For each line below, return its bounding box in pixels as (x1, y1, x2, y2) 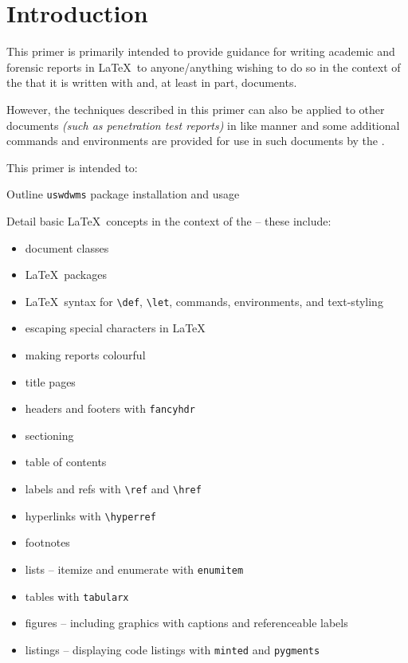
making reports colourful (25, 346, 146, 363)
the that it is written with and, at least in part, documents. (6, 74, 297, 91)
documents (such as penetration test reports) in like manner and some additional (6, 116, 400, 133)
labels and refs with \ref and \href (25, 481, 202, 496)
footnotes (25, 534, 70, 551)
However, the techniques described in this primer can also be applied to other (6, 100, 385, 117)
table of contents (25, 453, 107, 470)
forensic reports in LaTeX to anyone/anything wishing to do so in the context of (6, 58, 401, 75)
